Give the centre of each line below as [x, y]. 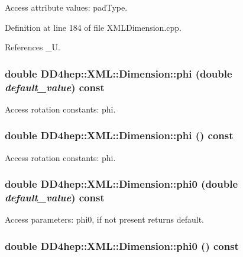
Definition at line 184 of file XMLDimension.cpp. [93, 27]
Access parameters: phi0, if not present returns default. [104, 219]
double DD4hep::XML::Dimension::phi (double [119, 73]
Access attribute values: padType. [66, 7]
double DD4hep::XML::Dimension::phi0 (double [121, 184]
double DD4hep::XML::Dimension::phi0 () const [122, 245]
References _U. [33, 47]
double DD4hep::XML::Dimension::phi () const [119, 135]
